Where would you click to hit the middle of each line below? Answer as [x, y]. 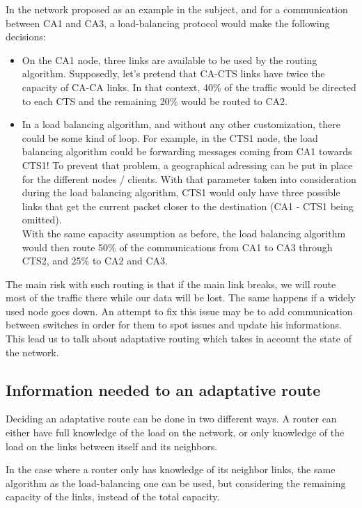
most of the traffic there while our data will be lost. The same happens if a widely [181, 297]
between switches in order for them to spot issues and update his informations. [174, 325]
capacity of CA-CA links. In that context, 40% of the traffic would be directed [189, 87]
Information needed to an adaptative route [163, 389]
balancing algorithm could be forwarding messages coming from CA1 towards [187, 151]
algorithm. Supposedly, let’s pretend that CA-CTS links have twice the [173, 73]
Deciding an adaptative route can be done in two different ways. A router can [171, 419]
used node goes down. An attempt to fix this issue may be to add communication [179, 311]
